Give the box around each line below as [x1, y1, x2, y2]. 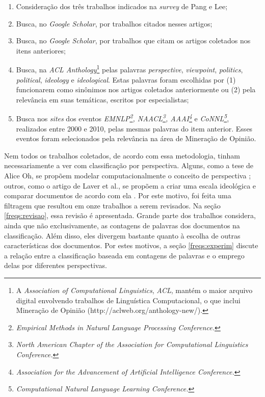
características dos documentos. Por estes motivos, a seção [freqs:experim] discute [4, 240, 258, 251]
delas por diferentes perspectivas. [4, 260, 107, 271]
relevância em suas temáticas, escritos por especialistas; [16, 94, 189, 104]
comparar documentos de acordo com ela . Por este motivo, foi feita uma [4, 190, 231, 201]
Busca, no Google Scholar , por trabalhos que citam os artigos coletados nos [16, 35, 251, 46]
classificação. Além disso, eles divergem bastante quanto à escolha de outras [4, 230, 241, 241]
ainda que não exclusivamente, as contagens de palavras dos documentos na [4, 220, 240, 230]
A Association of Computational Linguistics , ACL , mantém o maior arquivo [16, 284, 253, 295]
